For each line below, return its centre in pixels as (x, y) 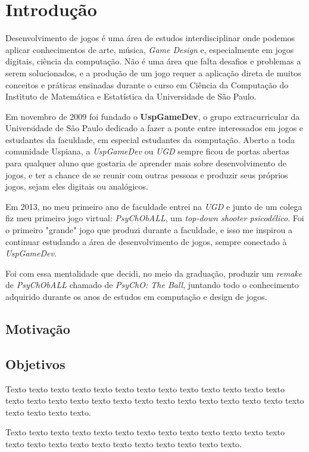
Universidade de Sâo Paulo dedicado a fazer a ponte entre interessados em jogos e (154, 128)
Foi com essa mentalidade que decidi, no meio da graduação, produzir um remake (154, 273)
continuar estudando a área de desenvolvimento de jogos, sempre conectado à (146, 241)
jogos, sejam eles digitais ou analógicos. (77, 186)
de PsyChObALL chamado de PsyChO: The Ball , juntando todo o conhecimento (152, 285)
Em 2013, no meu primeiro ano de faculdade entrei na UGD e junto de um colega (154, 206)
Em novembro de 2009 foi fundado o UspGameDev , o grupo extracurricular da (153, 116)
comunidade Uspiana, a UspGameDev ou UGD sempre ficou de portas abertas (148, 151)
